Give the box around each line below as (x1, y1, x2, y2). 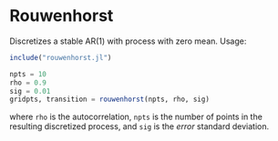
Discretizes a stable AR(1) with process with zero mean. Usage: (9, 35, 247, 46)
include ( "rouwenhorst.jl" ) (9, 53, 112, 62)
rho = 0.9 (9, 78, 47, 87)
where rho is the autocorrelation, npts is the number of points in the (9, 111, 263, 123)
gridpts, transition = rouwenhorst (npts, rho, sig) (9, 95, 210, 105)
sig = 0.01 (9, 86, 51, 96)
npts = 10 (9, 69, 47, 78)
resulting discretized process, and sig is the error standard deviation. (9, 121, 270, 132)
